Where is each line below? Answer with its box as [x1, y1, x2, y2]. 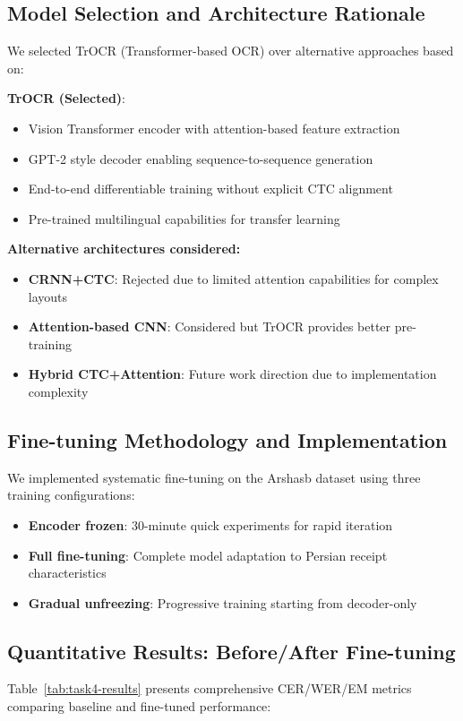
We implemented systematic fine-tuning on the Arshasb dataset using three [7, 468, 421, 486]
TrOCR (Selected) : [7, 89, 125, 107]
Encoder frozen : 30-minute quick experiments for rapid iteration [28, 515, 393, 534]
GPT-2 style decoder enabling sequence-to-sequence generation [28, 149, 373, 167]
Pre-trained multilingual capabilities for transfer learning [28, 209, 340, 227]
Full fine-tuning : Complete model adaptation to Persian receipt [28, 545, 388, 564]
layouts [28, 287, 68, 305]
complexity [28, 382, 89, 400]
